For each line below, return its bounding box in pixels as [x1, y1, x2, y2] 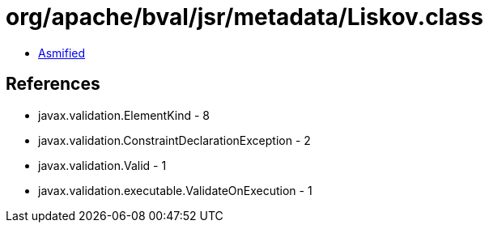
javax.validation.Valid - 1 [38, 158, 167, 172]
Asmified [38, 45, 86, 60]
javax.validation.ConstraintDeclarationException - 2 [38, 133, 311, 147]
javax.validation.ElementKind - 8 [38, 108, 210, 122]
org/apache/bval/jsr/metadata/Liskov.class [6, 3, 483, 31]
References [6, 74, 100, 95]
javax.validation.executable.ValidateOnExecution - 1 [38, 183, 313, 197]
